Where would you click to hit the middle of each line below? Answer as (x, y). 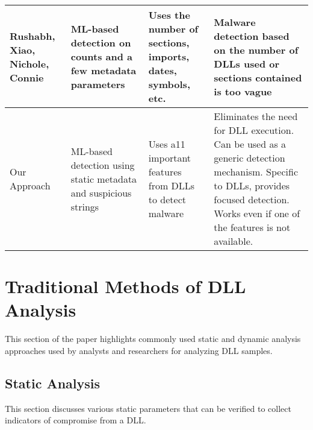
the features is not (252, 227)
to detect (167, 199)
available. (234, 241)
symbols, (169, 84)
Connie (27, 77)
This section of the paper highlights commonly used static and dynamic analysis (153, 339)
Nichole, (29, 63)
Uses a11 (167, 144)
